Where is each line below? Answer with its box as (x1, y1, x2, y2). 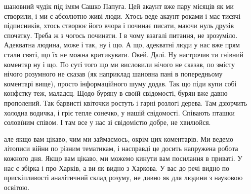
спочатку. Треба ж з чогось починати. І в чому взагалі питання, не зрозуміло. (4, 30, 238, 40)
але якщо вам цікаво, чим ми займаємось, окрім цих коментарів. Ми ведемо (4, 133, 234, 144)
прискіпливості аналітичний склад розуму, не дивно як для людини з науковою (4, 172, 243, 183)
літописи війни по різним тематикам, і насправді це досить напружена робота (4, 143, 238, 154)
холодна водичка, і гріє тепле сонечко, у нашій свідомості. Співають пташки (4, 107, 235, 117)
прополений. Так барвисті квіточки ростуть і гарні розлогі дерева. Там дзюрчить (4, 97, 247, 108)
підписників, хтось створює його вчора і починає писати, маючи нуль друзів (4, 20, 234, 31)
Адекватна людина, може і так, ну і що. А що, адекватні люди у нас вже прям (4, 39, 240, 50)
